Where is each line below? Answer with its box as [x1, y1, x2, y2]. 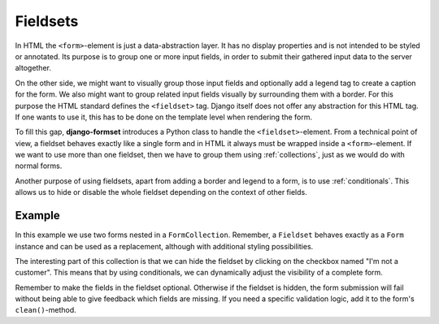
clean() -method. [15, 305, 76, 315]
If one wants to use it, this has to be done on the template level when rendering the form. [15, 112, 313, 122]
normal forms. [15, 161, 63, 171]
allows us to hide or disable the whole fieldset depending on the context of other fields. [15, 188, 308, 197]
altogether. [15, 63, 52, 73]
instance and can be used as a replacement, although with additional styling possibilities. [15, 241, 314, 251]
